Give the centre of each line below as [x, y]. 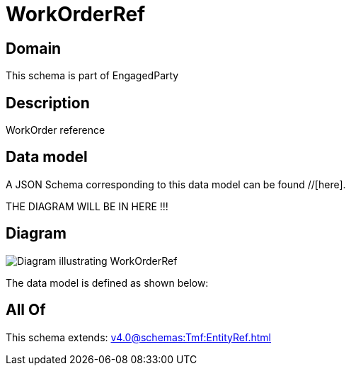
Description [48, 103]
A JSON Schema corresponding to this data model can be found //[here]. [176, 184]
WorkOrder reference [56, 130]
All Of [26, 310]
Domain [34, 48]
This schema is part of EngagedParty [92, 76]
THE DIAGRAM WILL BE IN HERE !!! [87, 206]
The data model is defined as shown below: [107, 282]
